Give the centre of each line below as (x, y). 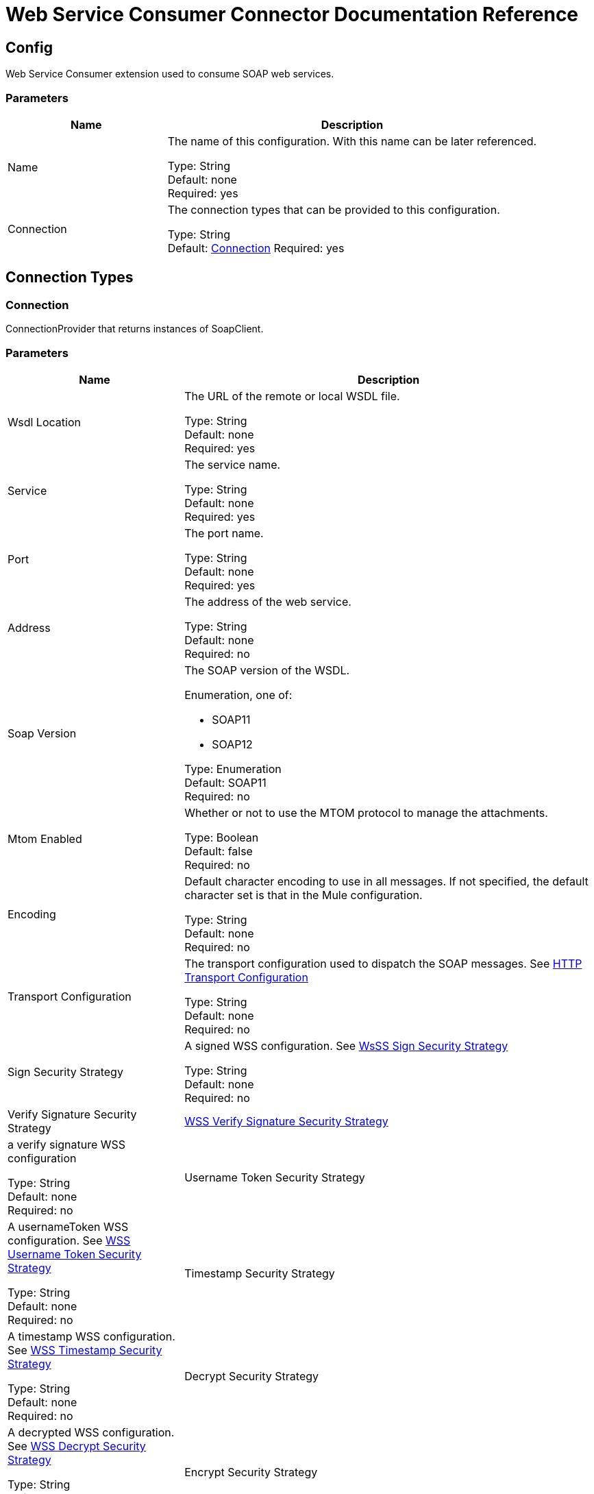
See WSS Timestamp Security (85, 1350)
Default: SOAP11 (225, 782)
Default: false (219, 851)
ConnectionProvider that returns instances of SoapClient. (135, 329)
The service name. (233, 464)
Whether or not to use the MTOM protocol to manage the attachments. (366, 812)
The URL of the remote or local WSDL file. (292, 396)
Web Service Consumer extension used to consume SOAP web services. (170, 74)
